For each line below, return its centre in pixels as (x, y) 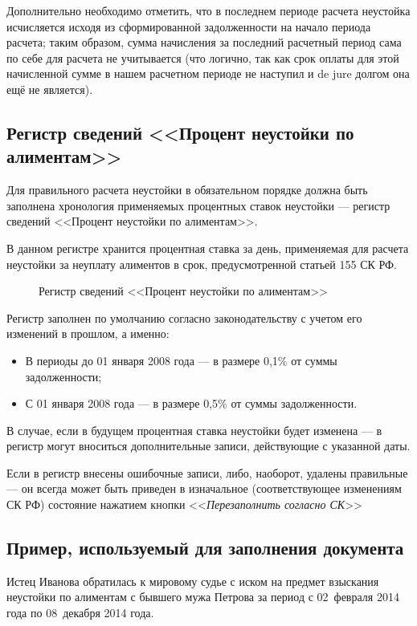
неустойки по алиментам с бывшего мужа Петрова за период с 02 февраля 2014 (203, 597)
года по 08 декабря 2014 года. (80, 613)
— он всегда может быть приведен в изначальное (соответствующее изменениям (204, 488)
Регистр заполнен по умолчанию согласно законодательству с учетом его (184, 317)
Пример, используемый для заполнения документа (205, 548)
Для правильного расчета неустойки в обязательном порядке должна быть (187, 190)
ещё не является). (50, 89)
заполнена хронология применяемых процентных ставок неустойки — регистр (198, 205)
